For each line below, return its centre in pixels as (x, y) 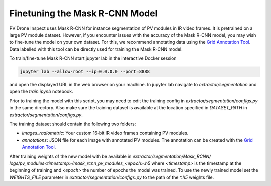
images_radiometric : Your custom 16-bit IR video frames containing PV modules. (105, 133)
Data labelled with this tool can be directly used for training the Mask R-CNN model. (96, 49)
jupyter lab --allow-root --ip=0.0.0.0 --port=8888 (85, 72)
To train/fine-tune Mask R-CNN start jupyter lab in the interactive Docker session (93, 58)
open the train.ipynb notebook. (41, 91)
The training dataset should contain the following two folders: (73, 124)
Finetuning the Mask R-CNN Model (83, 13)
